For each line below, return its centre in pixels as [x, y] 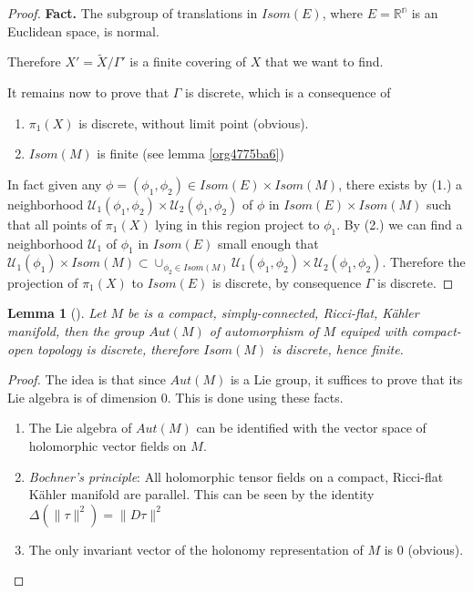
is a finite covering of [188, 61]
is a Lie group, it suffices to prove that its [346, 379]
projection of [43, 282]
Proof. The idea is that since [87, 379]
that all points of [55, 224]
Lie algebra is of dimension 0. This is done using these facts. [175, 397]
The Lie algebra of [80, 428]
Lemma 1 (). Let [57, 313]
